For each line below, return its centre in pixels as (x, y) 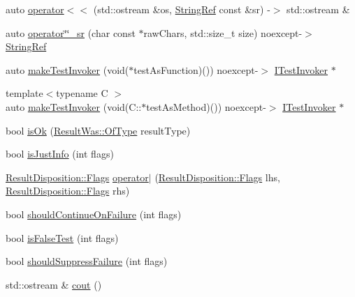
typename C (82, 93)
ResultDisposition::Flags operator (77, 177)
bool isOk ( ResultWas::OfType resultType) (98, 130)
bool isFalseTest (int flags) (62, 237)
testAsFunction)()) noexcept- (196, 69)
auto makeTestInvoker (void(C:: (74, 106)
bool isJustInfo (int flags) (60, 154)
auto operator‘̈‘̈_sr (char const (71, 32)
